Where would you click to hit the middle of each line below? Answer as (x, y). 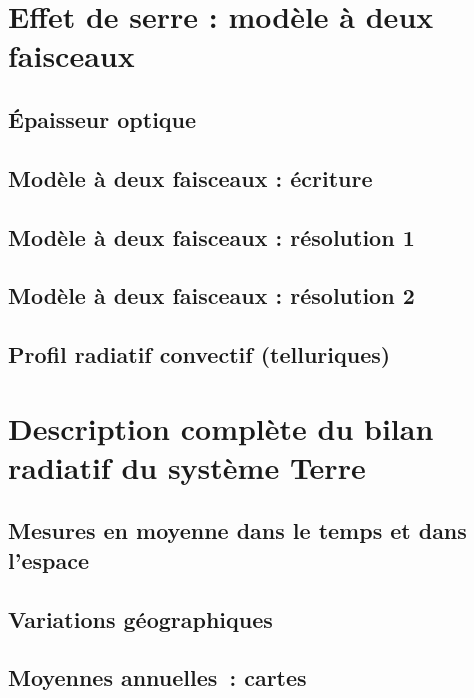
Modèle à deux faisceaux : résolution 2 (211, 295)
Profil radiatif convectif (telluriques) (199, 354)
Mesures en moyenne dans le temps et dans (237, 530)
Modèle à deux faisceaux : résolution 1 (211, 236)
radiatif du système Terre (187, 466)
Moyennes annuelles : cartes (157, 677)
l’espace (48, 559)
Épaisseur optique (102, 118)
